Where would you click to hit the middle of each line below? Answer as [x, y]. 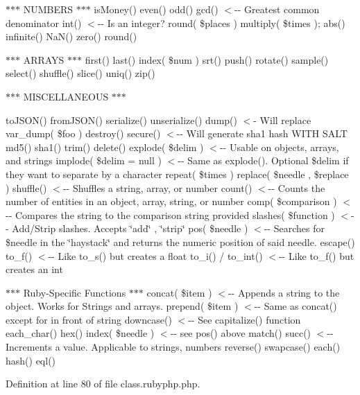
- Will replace [282, 120]
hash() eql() [31, 360]
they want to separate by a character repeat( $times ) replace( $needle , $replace [177, 174]
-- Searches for [294, 228]
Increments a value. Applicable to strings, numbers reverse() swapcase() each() [173, 347]
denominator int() [44, 23]
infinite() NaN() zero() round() [71, 36]
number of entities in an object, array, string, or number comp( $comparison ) [171, 201]
